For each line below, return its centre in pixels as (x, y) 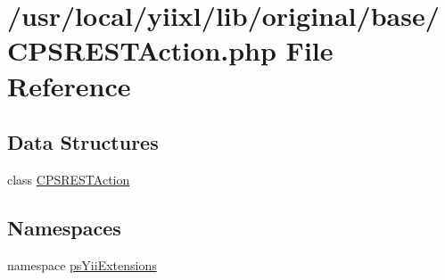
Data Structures (83, 142)
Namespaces (64, 227)
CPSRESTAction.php (142, 50)
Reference (69, 85)
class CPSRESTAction (69, 179)
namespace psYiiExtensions (82, 264)
